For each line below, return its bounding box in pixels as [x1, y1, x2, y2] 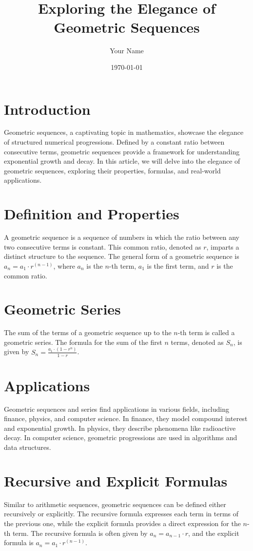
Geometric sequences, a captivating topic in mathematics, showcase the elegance [4, 127, 244, 137]
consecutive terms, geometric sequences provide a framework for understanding [4, 146, 240, 156]
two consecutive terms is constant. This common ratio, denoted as [4, 241, 201, 252]
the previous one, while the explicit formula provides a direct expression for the [4, 518, 241, 528]
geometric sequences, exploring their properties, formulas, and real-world [4, 165, 221, 175]
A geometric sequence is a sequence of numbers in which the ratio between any [4, 232, 239, 242]
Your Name [110, 45, 144, 56]
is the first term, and [147, 260, 209, 271]
